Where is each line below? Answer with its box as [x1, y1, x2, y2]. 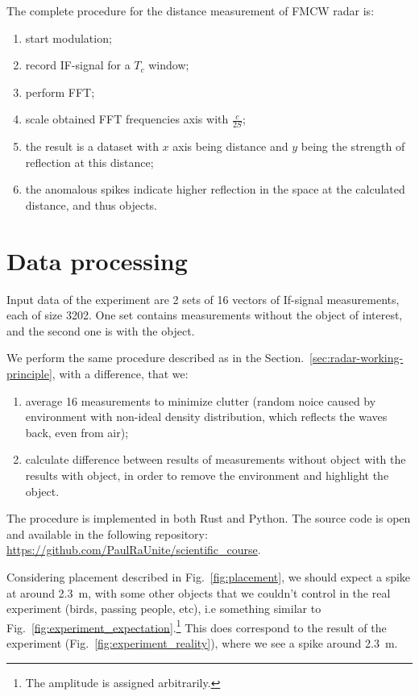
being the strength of [301, 138, 405, 155]
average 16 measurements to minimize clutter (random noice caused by [25, 392, 376, 409]
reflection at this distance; [25, 153, 154, 170]
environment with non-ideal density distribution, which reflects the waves [25, 408, 388, 425]
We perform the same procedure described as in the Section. [6, 349, 305, 366]
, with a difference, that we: [52, 365, 189, 382]
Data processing [6, 244, 188, 277]
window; [148, 56, 189, 73]
